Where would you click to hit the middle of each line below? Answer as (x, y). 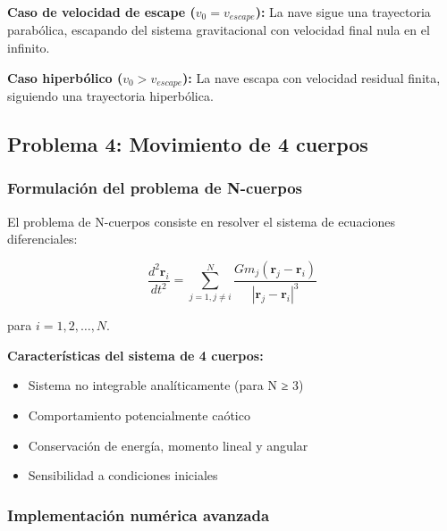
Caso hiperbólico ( (65, 77)
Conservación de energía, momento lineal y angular (168, 445)
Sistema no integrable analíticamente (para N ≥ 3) (166, 385)
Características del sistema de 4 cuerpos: (135, 355)
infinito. (29, 48)
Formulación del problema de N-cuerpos (155, 188)
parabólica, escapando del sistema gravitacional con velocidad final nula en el (219, 30)
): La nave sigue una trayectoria (343, 12)
